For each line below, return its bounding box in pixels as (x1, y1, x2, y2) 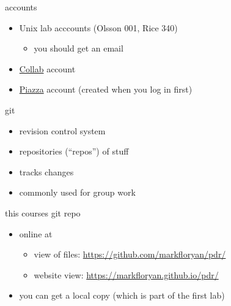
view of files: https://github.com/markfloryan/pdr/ (34, 248, 226, 261)
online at (19, 227, 53, 240)
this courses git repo (5, 206, 81, 219)
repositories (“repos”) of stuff (19, 145, 129, 158)
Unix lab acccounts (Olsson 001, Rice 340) (19, 21, 178, 34)
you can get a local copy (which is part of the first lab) (19, 289, 225, 302)
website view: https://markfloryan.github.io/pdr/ (34, 268, 219, 281)
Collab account (19, 62, 76, 75)
